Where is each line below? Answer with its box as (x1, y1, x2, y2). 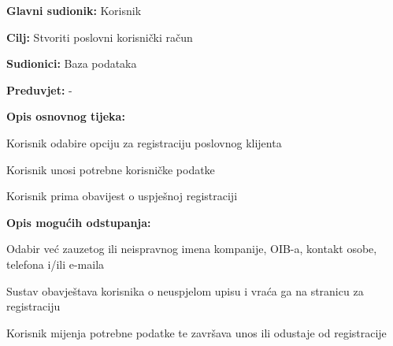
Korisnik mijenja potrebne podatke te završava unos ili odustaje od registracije (6, 324, 387, 340)
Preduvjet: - (6, 81, 72, 98)
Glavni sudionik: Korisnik (6, 2, 142, 18)
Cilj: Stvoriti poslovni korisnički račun (6, 28, 193, 45)
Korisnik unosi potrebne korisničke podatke (6, 161, 215, 177)
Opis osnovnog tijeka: (6, 108, 125, 125)
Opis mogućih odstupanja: (6, 214, 151, 230)
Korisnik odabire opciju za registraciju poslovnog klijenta (6, 134, 282, 151)
